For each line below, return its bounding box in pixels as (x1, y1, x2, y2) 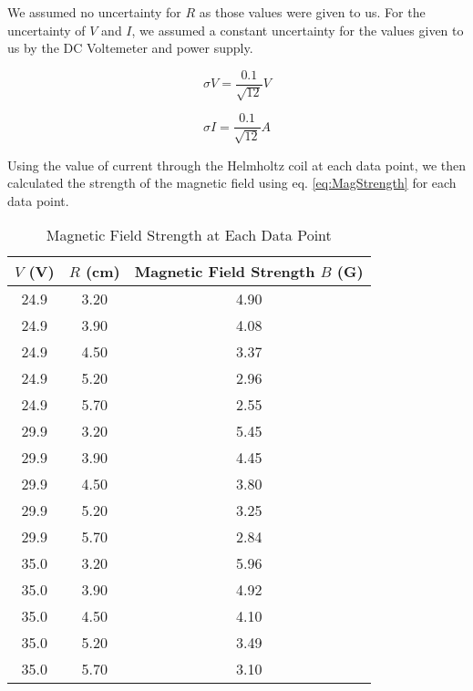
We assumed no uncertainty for (7, 3, 181, 21)
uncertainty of (7, 20, 86, 39)
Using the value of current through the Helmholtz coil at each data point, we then (7, 155, 467, 174)
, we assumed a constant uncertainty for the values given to (131, 20, 464, 39)
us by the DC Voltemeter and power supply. (7, 38, 253, 57)
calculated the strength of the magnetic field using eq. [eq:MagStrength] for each (7, 173, 457, 192)
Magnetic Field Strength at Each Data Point (46, 224, 332, 246)
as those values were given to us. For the (199, 3, 426, 21)
